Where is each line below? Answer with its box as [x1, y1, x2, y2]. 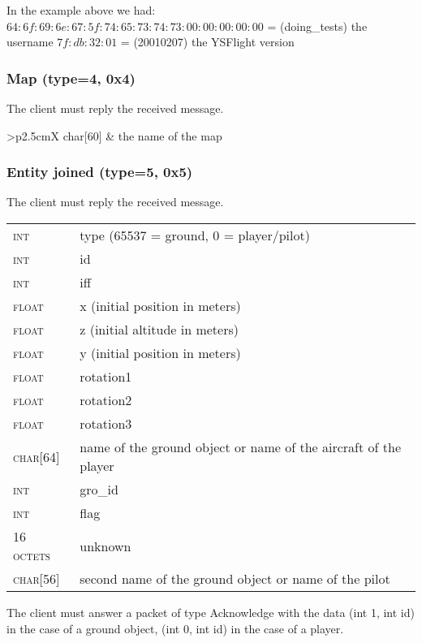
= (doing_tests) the [267, 17, 368, 34]
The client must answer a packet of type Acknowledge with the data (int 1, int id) [6, 604, 415, 620]
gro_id [80, 480, 118, 498]
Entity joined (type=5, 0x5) [6, 162, 193, 182]
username [6, 33, 54, 50]
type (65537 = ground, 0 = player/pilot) [80, 226, 310, 244]
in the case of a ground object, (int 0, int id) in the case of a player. [6, 619, 344, 637]
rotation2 [80, 391, 132, 409]
